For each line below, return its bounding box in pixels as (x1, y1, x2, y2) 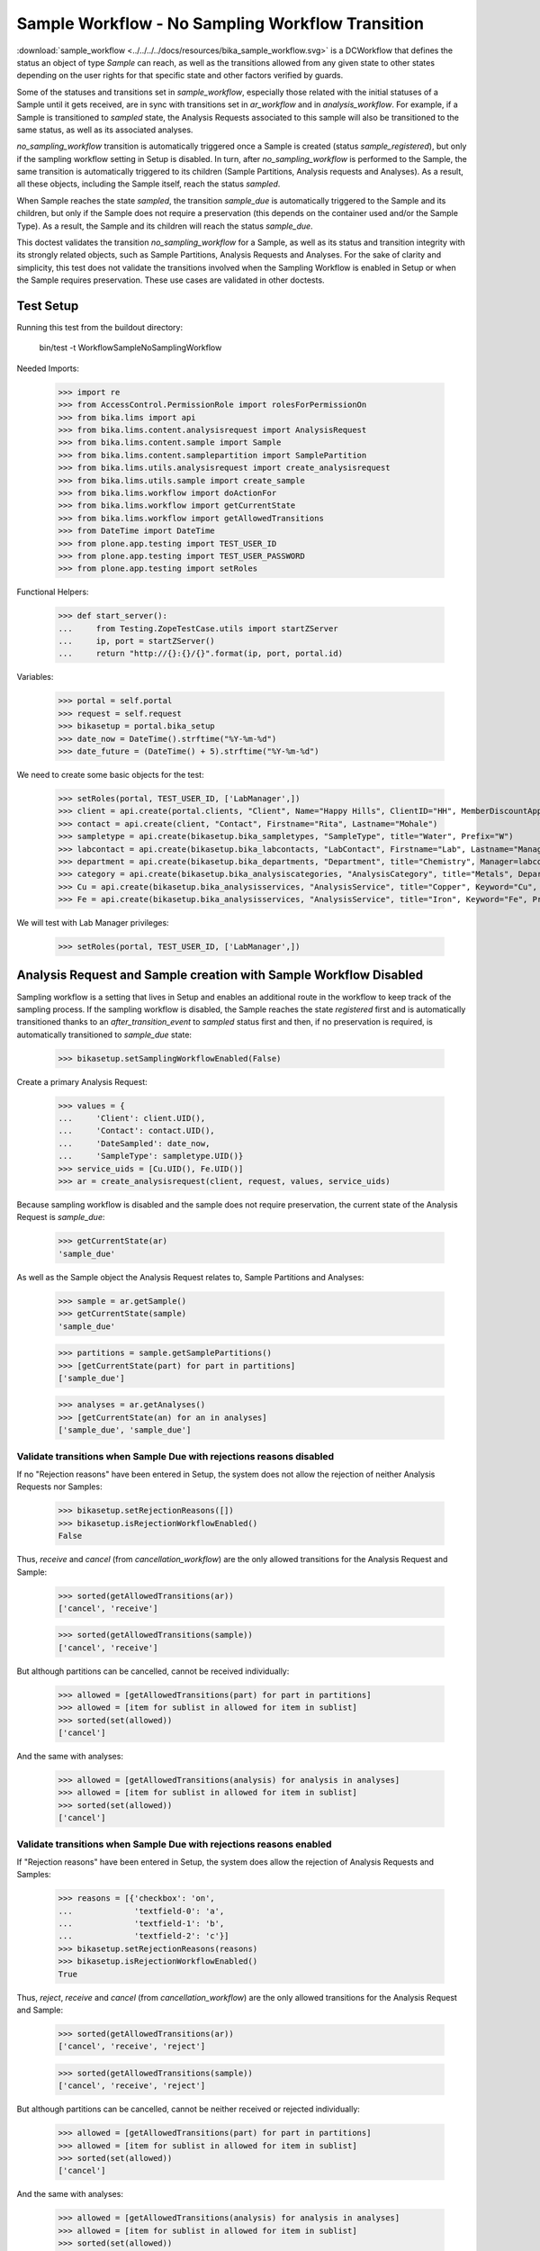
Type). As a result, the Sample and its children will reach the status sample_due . (16, 221, 314, 231)
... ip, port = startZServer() (58, 636, 215, 646)
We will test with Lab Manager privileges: (16, 918, 170, 928)
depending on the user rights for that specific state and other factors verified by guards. (16, 70, 344, 81)
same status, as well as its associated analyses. (16, 124, 193, 135)
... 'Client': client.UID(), (58, 1113, 206, 1124)
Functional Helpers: (16, 586, 89, 598)
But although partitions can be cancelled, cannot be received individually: (16, 1666, 290, 1677)
